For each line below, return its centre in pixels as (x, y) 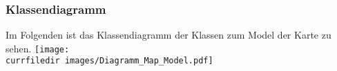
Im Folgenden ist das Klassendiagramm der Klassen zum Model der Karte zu (168, 35)
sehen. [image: (38, 48)
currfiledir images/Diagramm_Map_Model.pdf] (109, 61)
